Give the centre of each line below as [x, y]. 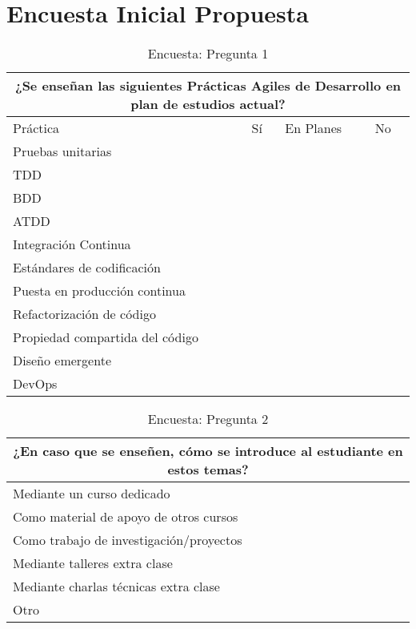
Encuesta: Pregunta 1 [208, 54]
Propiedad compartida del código [106, 337]
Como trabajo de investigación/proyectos [128, 540]
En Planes [314, 128]
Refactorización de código [84, 314]
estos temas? [208, 470]
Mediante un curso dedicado [92, 494]
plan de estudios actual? [208, 104]
